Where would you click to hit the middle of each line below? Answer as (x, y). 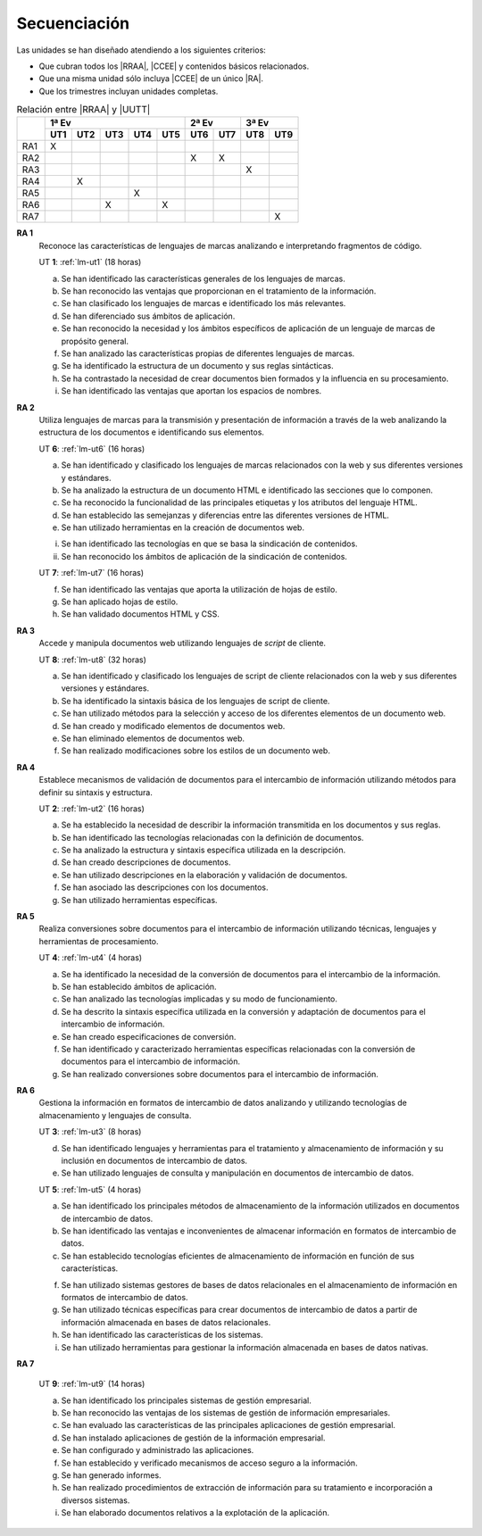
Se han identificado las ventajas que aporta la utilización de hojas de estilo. (199, 589)
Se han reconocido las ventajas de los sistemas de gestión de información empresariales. (226, 1413)
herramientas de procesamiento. (99, 941)
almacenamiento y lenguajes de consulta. (115, 1115)
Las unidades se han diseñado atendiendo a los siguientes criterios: (141, 50)
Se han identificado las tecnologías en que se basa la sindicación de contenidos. (209, 544)
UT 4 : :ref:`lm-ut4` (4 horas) (91, 958)
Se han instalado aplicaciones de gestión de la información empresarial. (193, 1438)
